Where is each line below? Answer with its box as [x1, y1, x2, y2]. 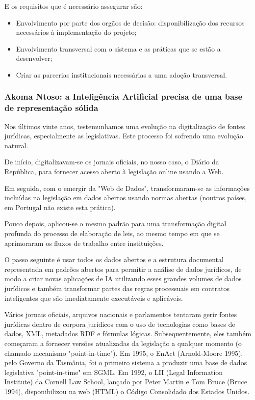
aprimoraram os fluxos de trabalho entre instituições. [4, 238, 164, 248]
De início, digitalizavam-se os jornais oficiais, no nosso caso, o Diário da [4, 157, 219, 167]
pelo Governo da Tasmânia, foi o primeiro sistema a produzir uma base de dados [4, 357, 247, 368]
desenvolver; [16, 53, 52, 63]
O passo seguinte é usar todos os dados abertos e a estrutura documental [4, 254, 224, 265]
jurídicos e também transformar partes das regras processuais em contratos [4, 283, 230, 293]
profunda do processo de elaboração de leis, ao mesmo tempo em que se [4, 228, 220, 239]
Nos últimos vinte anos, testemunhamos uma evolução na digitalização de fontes [4, 121, 245, 131]
